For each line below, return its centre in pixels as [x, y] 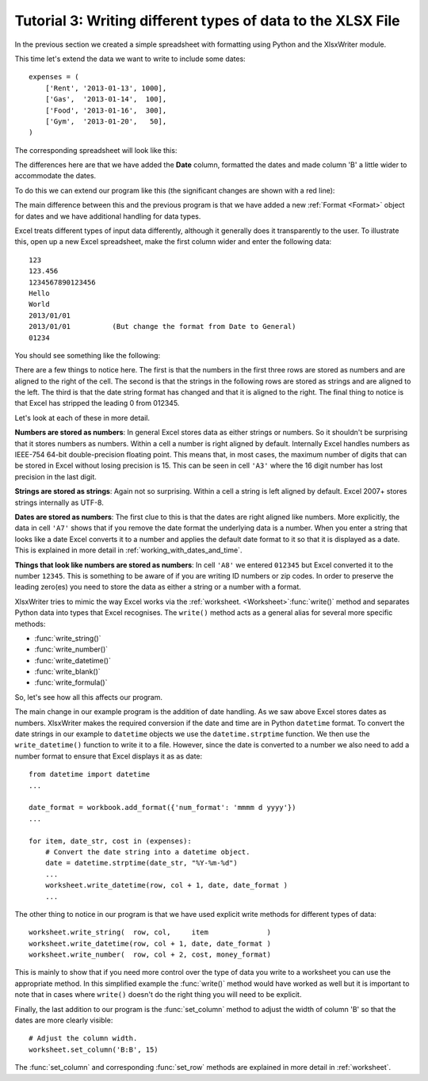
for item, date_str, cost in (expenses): [110, 841]
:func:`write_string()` [68, 638]
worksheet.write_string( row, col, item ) [150, 932]
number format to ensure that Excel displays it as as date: [109, 756]
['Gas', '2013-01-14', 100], [106, 99]
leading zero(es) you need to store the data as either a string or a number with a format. [158, 587]
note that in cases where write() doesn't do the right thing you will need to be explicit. [158, 995]
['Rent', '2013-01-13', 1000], [106, 88]
